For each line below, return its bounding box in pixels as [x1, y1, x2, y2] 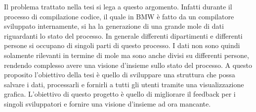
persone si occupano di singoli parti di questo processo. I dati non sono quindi [4, 40, 240, 51]
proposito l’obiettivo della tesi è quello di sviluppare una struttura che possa [4, 69, 235, 80]
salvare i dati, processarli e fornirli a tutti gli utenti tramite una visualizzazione [4, 79, 244, 89]
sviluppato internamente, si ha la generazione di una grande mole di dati [4, 21, 224, 31]
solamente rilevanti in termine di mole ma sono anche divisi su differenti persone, [4, 50, 249, 60]
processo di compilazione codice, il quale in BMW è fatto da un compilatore [4, 11, 234, 21]
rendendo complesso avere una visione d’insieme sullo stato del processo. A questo [4, 59, 253, 70]
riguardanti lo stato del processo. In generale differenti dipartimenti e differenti [4, 30, 243, 41]
